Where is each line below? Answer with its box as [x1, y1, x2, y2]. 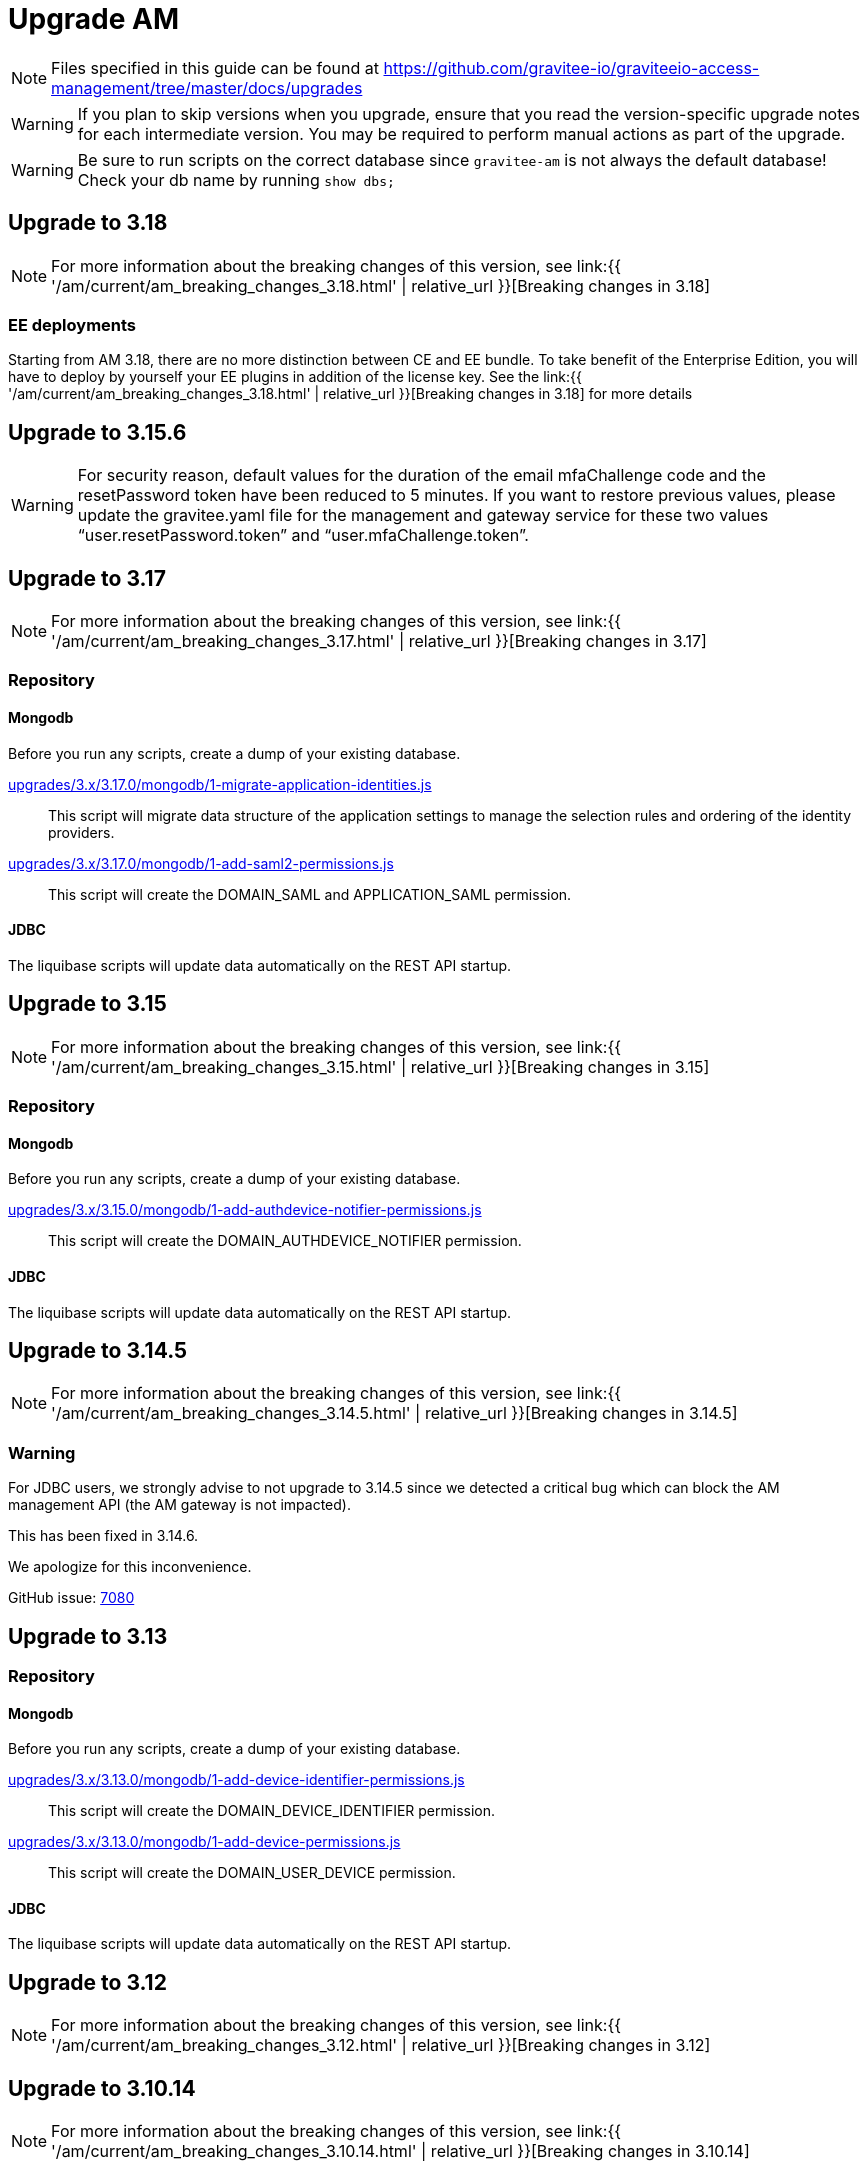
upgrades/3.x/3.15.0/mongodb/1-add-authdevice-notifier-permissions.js [8, 1201, 482, 1219]
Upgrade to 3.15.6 [8, 419, 187, 445]
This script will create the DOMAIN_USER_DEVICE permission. [48, 1864, 456, 1882]
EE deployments [8, 314, 137, 335]
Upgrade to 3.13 [8, 1623, 168, 1649]
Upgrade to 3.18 [8, 210, 168, 236]
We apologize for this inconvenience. [8, 1558, 252, 1576]
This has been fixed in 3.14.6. [8, 1527, 199, 1545]
